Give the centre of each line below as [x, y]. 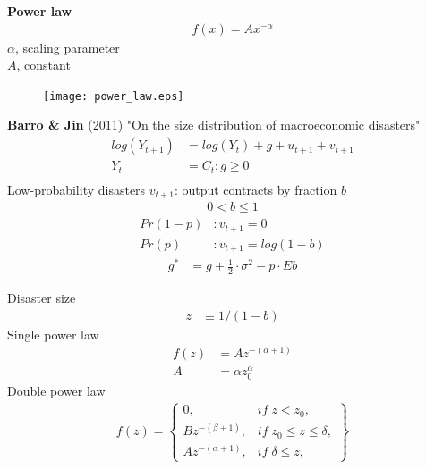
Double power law [56, 390]
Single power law [53, 334]
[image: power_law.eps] [114, 96]
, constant [43, 65]
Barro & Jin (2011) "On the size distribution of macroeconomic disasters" [214, 125]
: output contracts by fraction [256, 189]
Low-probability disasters [77, 189]
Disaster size [42, 297]
